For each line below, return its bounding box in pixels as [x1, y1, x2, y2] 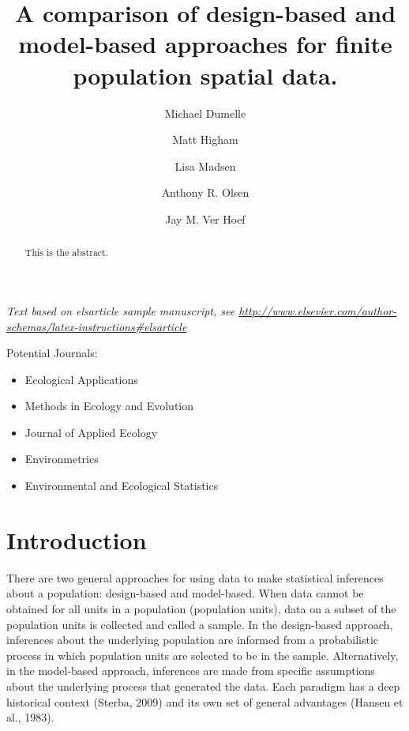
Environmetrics [24, 450, 99, 467]
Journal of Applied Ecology [24, 424, 158, 440]
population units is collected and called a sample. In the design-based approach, [6, 616, 393, 632]
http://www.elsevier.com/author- [238, 302, 397, 318]
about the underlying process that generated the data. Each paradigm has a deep [6, 677, 400, 694]
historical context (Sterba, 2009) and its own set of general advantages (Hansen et [6, 693, 403, 710]
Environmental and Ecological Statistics [24, 477, 219, 494]
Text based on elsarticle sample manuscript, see [6, 302, 235, 318]
